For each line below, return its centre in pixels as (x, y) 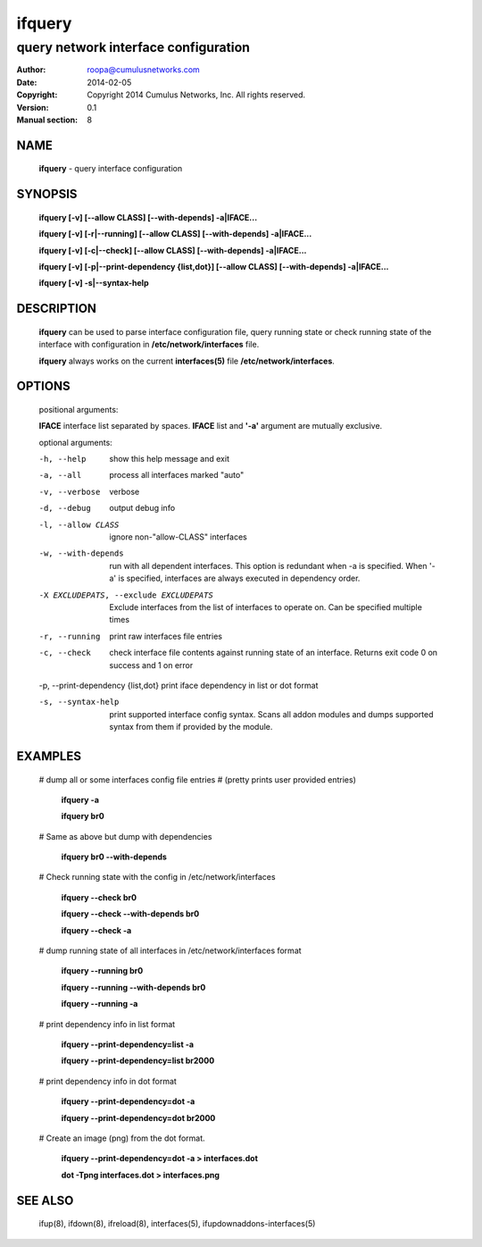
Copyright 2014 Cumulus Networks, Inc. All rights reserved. (196, 95)
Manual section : (47, 120)
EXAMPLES (49, 756)
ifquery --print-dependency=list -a (128, 1044)
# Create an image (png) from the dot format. (122, 1138)
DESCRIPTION (57, 309)
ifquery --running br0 (102, 971)
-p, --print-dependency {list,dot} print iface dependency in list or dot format (179, 685)
